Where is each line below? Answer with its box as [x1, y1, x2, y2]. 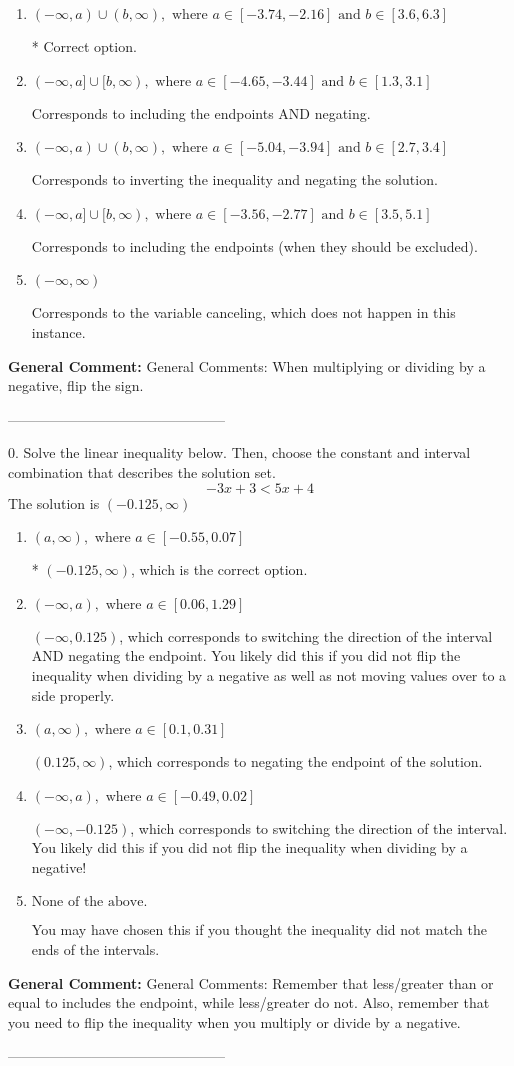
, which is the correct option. [130, 559, 308, 580]
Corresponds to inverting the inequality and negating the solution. [31, 169, 438, 190]
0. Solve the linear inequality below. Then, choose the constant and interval [8, 442, 471, 463]
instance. [31, 321, 86, 342]
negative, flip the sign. [8, 375, 144, 396]
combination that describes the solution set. [8, 461, 276, 482]
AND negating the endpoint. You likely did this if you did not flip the [31, 645, 461, 666]
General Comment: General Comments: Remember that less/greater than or [8, 972, 494, 993]
